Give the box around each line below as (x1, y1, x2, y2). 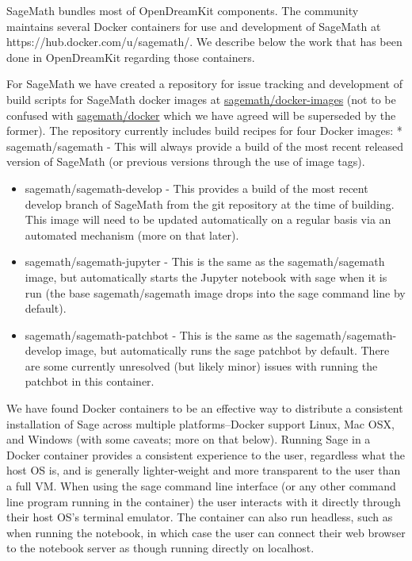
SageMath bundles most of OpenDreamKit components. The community (6, 2, 359, 18)
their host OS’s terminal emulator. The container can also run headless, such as (6, 509, 393, 525)
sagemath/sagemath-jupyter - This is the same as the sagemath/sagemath (25, 253, 385, 270)
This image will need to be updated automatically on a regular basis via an (25, 211, 391, 228)
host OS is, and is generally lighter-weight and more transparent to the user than (6, 462, 401, 478)
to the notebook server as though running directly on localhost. (6, 540, 315, 556)
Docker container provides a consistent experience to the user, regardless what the (6, 446, 405, 463)
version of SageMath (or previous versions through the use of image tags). (6, 153, 365, 170)
